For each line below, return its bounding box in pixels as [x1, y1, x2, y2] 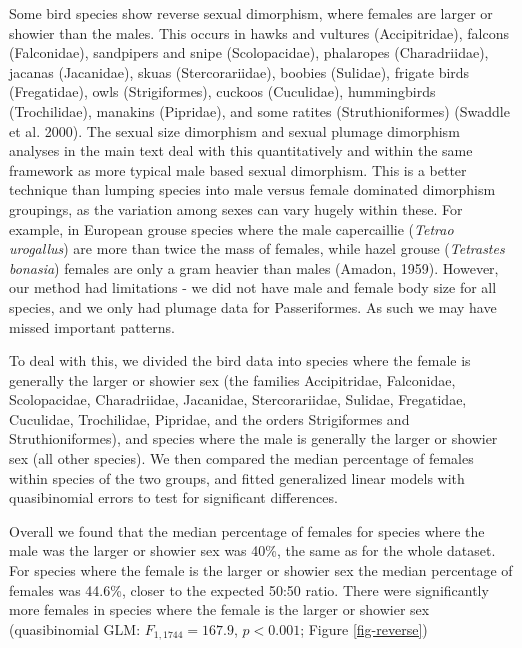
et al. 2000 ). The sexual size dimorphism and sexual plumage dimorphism [9, 120, 460, 141]
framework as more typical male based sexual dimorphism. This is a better [9, 159, 467, 180]
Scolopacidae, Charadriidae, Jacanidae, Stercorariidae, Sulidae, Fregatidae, [9, 389, 467, 410]
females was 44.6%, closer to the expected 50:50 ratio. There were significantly [9, 579, 489, 600]
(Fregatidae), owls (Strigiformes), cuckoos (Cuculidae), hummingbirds [9, 81, 436, 102]
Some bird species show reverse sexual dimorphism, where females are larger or [9, 3, 493, 23]
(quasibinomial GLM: [9, 618, 141, 639]
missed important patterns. [9, 316, 175, 337]
